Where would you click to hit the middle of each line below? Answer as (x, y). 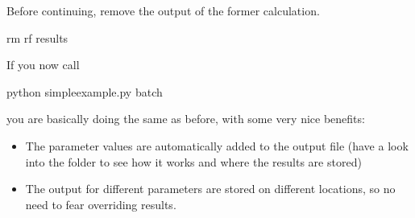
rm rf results (37, 37)
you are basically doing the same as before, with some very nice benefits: (186, 119)
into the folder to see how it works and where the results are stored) (193, 161)
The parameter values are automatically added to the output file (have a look (217, 145)
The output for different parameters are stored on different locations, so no (210, 189)
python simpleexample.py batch (85, 91)
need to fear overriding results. (101, 204)
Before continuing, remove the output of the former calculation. (163, 10)
